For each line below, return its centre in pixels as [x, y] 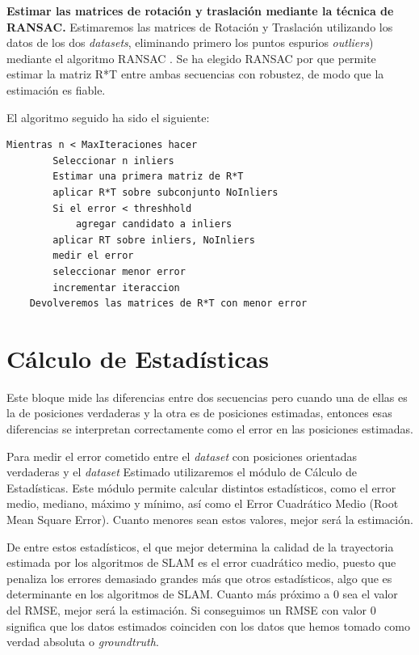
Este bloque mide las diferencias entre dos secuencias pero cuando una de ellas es [207, 397]
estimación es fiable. [56, 89]
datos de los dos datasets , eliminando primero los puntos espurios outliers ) [190, 42]
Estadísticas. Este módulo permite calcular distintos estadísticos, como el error [201, 487]
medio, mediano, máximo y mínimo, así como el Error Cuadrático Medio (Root [203, 503]
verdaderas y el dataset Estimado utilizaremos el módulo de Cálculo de [182, 472]
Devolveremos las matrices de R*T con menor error [168, 304]
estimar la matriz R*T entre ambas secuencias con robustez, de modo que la [195, 74]
